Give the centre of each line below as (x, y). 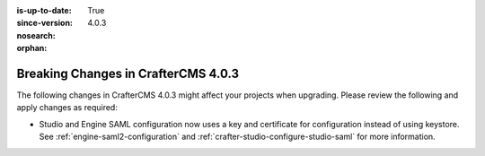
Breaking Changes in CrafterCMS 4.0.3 (128, 73)
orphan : (32, 48)
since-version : (45, 23)
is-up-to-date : (44, 10)
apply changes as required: (67, 108)
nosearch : (36, 35)
